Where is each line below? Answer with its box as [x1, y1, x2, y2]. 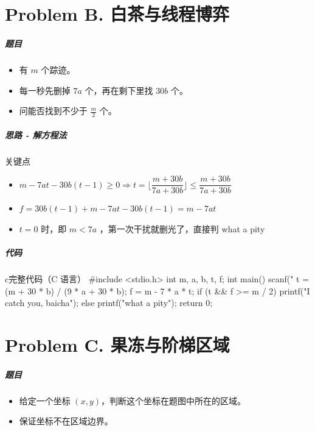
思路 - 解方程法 [5, 128, 67, 141]
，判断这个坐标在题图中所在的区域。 [101, 394, 246, 407]
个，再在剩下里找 [85, 84, 153, 96]
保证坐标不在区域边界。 [19, 415, 113, 427]
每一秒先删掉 [19, 84, 71, 96]
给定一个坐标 [19, 394, 71, 407]
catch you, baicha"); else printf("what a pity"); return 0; [5, 296, 213, 309]
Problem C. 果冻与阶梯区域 [5, 332, 230, 357]
